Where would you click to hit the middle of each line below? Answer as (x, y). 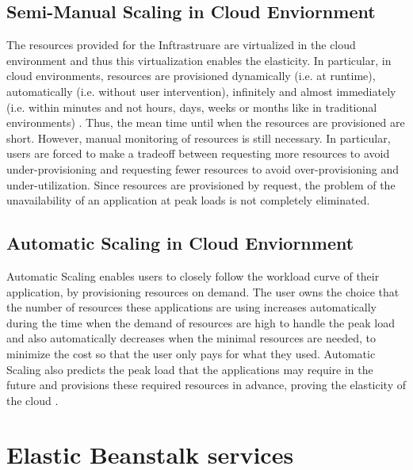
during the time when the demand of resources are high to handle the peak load (201, 322)
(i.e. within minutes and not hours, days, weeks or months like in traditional (192, 107)
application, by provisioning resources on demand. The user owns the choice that (203, 291)
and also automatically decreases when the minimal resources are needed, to (191, 338)
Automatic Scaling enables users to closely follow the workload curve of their (193, 275)
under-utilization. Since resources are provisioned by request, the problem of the (201, 184)
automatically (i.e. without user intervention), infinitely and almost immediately (201, 91)
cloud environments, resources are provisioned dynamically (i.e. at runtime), (191, 76)
